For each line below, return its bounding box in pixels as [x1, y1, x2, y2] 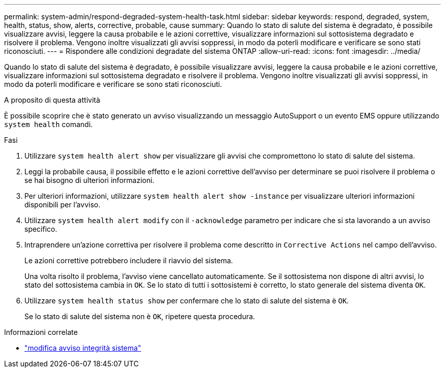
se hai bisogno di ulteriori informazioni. [24, 176, 154, 184]
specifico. [24, 225, 57, 233]
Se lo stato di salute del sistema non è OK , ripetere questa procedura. [24, 312, 255, 321]
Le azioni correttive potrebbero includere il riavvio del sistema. [24, 256, 233, 265]
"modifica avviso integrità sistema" [24, 344, 141, 352]
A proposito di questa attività [4, 96, 101, 104]
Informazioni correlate [4, 328, 78, 336]
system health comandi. [4, 120, 93, 129]
